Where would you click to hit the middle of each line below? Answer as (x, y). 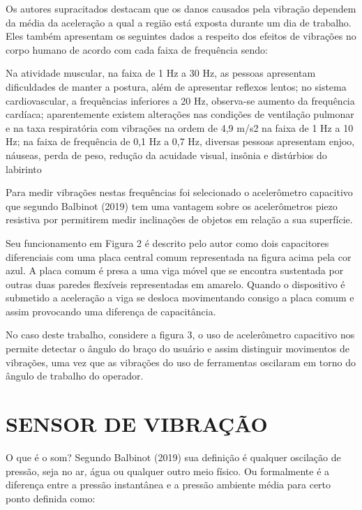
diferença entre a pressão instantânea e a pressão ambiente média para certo (168, 485)
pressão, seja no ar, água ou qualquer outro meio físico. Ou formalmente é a (168, 471)
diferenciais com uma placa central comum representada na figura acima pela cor (179, 256)
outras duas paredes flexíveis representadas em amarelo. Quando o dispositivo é (175, 284)
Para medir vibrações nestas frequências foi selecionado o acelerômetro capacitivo (179, 192)
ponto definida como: (51, 498)
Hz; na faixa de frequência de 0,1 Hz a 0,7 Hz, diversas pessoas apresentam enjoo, (180, 141)
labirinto (24, 168)
